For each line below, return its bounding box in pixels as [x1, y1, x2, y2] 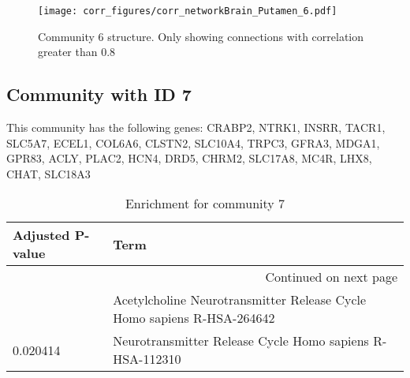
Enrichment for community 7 [125, 194, 285, 213]
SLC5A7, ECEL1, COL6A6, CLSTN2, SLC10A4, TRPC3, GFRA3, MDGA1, [6, 134, 380, 151]
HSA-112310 [113, 350, 181, 369]
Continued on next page [265, 268, 397, 286]
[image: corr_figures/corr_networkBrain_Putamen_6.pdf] [38, 6, 337, 17]
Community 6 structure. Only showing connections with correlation [38, 28, 364, 44]
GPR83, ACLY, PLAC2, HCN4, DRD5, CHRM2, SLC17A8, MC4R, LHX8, [6, 150, 372, 167]
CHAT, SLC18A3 [6, 165, 91, 182]
